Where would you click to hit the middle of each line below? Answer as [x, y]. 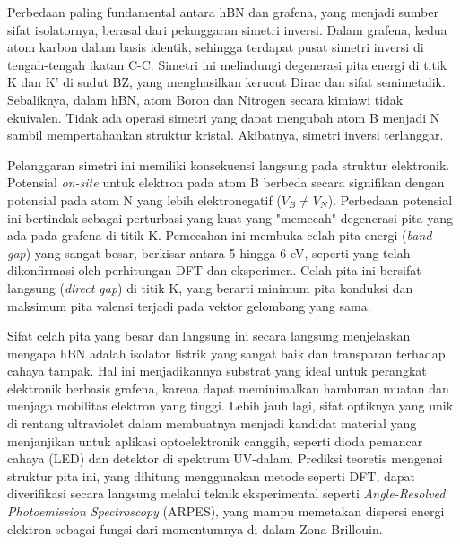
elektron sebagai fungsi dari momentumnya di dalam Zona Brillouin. [195, 528]
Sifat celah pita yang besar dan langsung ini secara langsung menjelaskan [209, 336]
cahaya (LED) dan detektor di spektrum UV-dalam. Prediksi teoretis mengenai [225, 458]
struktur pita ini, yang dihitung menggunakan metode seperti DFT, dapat [211, 475]
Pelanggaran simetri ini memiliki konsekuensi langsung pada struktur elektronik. [229, 164]
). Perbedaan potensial [390, 199]
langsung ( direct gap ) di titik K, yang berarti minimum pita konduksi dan [210, 287]
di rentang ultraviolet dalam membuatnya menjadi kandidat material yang [212, 423]
